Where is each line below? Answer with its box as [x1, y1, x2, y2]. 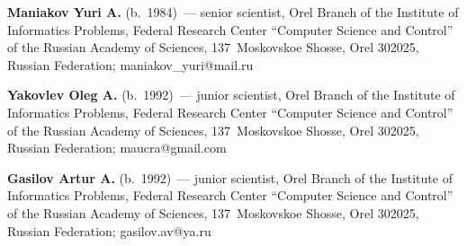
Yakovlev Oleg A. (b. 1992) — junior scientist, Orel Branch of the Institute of [7, 85, 455, 104]
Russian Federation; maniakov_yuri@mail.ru [7, 55, 254, 74]
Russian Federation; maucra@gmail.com [7, 138, 227, 157]
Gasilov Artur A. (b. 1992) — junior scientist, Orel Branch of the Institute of [7, 168, 453, 187]
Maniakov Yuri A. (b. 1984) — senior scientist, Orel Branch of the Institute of [7, 3, 459, 21]
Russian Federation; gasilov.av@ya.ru [7, 221, 211, 240]
